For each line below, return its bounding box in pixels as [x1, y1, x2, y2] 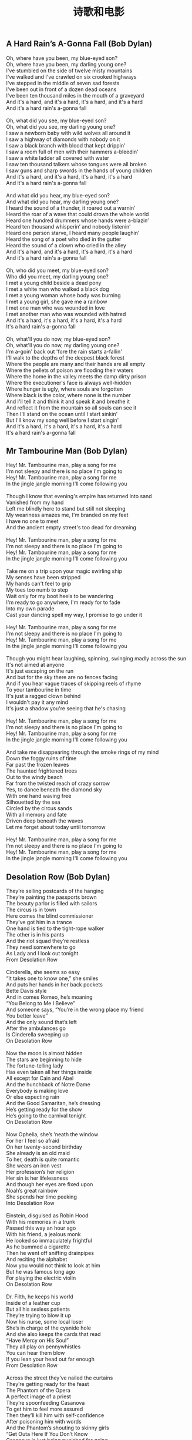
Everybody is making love [6, 1087, 69, 1095]
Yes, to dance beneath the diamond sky [6, 786, 102, 793]
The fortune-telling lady [6, 1062, 63, 1069]
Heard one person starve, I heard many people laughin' [6, 229, 140, 236]
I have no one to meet [6, 518, 59, 525]
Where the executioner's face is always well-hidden [6, 379, 132, 386]
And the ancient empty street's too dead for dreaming [6, 524, 137, 531]
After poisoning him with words [6, 1418, 82, 1425]
